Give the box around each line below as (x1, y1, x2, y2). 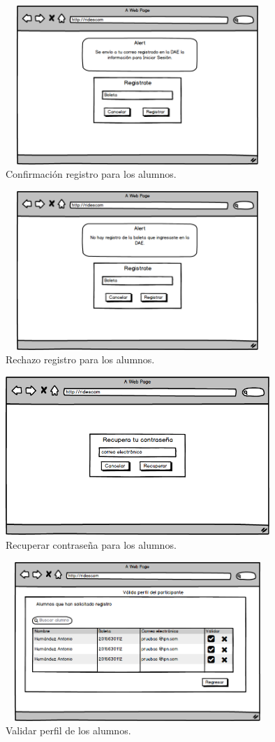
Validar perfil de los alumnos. (6, 723, 131, 738)
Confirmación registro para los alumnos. (6, 167, 177, 181)
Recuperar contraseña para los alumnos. (6, 538, 177, 552)
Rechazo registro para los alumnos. (6, 352, 155, 367)
